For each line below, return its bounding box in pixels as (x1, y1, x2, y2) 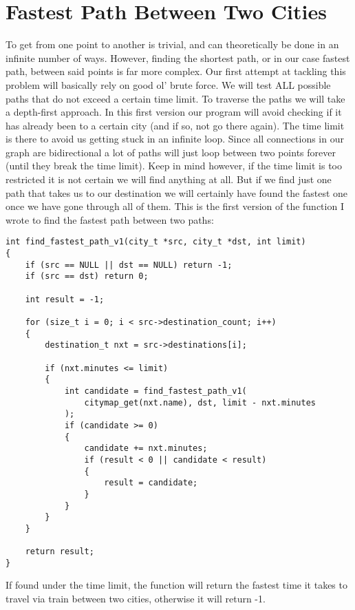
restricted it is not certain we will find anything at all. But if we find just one (6, 172, 332, 187)
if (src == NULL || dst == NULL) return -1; (25, 260, 233, 270)
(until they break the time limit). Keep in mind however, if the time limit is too (6, 158, 342, 173)
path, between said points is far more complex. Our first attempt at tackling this (6, 64, 346, 78)
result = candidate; (104, 478, 198, 488)
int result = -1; (25, 294, 105, 304)
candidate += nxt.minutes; (84, 443, 208, 454)
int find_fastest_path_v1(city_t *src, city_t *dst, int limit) (6, 237, 306, 247)
